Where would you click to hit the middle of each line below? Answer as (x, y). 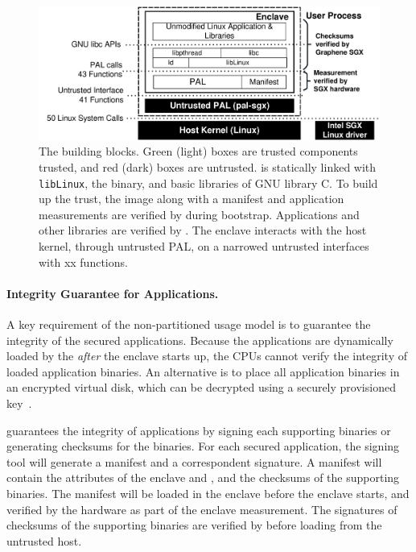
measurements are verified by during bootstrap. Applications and (199, 214)
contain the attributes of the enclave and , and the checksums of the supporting (203, 477)
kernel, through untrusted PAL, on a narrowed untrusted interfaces (204, 246)
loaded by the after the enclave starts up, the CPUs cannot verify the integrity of (207, 356)
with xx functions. (83, 261)
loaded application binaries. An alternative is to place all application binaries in (203, 371)
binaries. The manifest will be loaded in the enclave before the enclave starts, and (208, 493)
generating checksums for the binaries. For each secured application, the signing (203, 446)
